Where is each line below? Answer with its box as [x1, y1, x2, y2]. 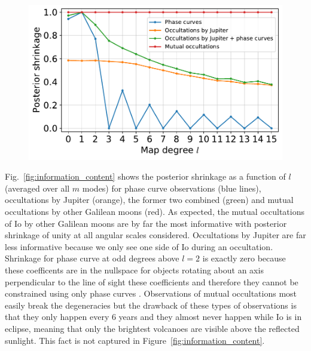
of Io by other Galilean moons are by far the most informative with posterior [5, 217, 287, 229]
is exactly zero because [202, 252, 286, 264]
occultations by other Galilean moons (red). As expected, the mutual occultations [5, 205, 304, 218]
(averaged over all [5, 181, 70, 194]
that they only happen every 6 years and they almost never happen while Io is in [5, 310, 302, 323]
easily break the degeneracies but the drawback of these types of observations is [5, 298, 297, 311]
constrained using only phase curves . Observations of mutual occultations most [5, 287, 297, 300]
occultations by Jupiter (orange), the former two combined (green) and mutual [5, 193, 294, 206]
